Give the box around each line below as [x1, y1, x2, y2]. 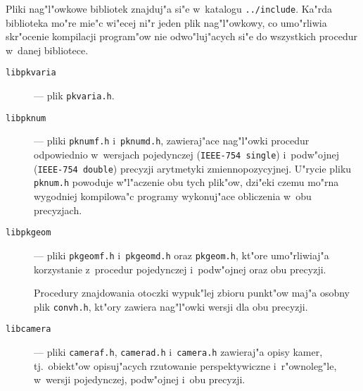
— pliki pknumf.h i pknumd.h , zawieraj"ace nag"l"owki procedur [34, 133, 310, 148]
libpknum [6, 113, 46, 123]
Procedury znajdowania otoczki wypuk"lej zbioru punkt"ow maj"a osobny [34, 285, 350, 300]
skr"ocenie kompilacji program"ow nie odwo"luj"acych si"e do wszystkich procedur [6, 29, 357, 44]
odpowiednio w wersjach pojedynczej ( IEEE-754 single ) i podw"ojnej [34, 147, 340, 162]
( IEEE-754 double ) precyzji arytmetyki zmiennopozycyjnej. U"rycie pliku [34, 161, 352, 175]
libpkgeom [6, 228, 51, 238]
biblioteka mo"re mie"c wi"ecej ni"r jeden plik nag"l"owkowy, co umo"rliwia [6, 15, 327, 30]
